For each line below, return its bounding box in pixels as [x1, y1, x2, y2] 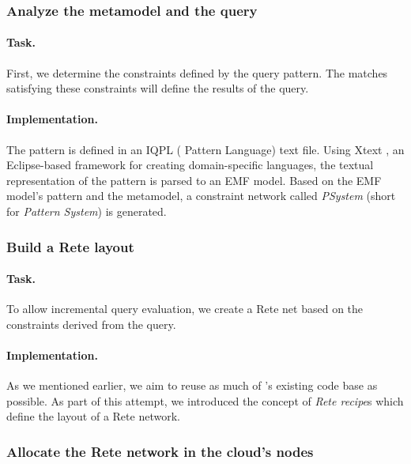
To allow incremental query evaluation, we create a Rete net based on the [6, 300, 364, 317]
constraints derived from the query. [6, 315, 176, 332]
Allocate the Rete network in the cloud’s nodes [6, 441, 314, 461]
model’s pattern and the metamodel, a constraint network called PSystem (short [6, 187, 396, 204]
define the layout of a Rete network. [6, 408, 180, 424]
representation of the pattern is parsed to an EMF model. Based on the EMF [6, 172, 382, 188]
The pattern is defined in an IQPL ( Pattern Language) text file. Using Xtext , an [6, 141, 405, 157]
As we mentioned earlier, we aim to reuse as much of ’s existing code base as [6, 377, 378, 394]
